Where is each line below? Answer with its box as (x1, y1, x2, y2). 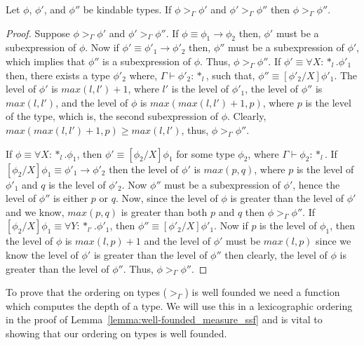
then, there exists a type (6, 67, 110, 82)
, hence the (292, 177, 340, 191)
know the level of (6, 247, 79, 262)
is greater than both (121, 204, 208, 219)
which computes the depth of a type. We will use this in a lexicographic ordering (6, 298, 353, 313)
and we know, (6, 204, 65, 219)
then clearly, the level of (224, 247, 328, 262)
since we (316, 234, 351, 248)
